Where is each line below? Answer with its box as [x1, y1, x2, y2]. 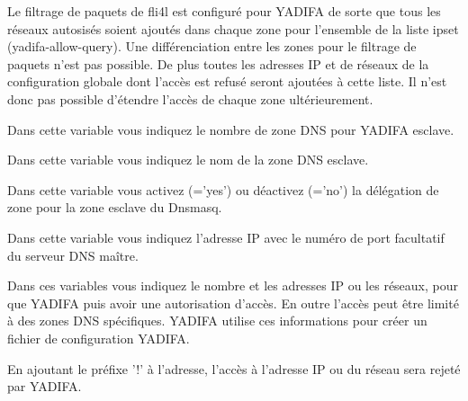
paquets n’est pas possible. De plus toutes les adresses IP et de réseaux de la [7, 54, 429, 73]
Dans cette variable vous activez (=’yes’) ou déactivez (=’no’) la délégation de [7, 180, 439, 199]
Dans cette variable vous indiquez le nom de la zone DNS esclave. [7, 150, 369, 169]
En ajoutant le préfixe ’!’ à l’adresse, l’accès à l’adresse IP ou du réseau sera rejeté [7, 359, 461, 378]
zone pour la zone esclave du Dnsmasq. [7, 198, 222, 217]
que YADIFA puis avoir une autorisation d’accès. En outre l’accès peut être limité [7, 293, 459, 312]
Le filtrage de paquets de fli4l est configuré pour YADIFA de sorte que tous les [7, 2, 441, 20]
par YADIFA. [7, 377, 82, 396]
